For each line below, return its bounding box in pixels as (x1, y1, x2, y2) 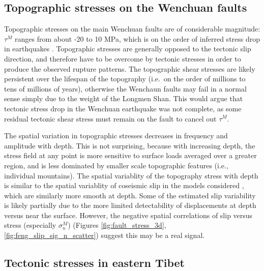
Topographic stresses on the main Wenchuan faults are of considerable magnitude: (4, 23, 260, 34)
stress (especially (4, 220, 56, 230)
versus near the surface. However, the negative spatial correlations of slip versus (4, 209, 253, 220)
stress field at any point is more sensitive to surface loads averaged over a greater (4, 150, 257, 161)
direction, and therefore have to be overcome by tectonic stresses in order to (4, 53, 241, 64)
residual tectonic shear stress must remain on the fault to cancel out (4, 113, 217, 124)
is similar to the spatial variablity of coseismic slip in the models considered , (4, 180, 244, 191)
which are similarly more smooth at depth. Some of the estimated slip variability (4, 190, 256, 200)
